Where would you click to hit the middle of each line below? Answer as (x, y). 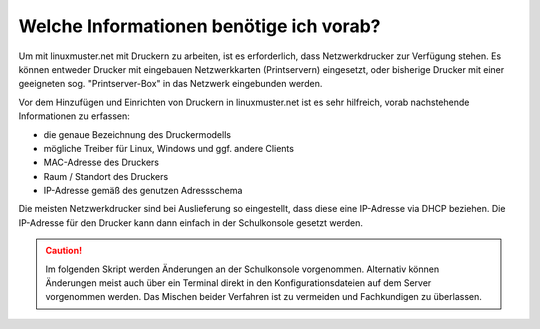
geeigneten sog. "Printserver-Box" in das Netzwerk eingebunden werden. (170, 84)
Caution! (64, 251)
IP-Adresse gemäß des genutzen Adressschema (143, 191)
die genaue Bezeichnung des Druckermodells (137, 134)
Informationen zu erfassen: (74, 116)
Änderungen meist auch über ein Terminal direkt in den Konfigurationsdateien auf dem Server (238, 283)
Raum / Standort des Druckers (106, 176)
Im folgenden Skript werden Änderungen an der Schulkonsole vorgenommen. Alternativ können (242, 269)
